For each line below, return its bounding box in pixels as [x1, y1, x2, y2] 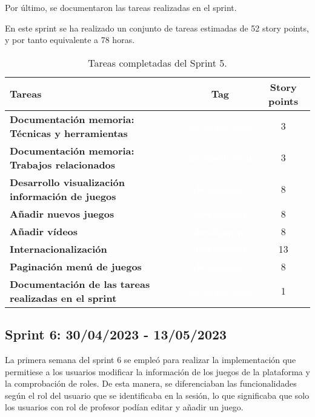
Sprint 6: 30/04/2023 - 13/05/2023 [5, 325, 227, 344]
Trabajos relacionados [10, 157, 116, 172]
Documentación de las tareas [10, 276, 150, 291]
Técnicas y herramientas [10, 125, 128, 140]
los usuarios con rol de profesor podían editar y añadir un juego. [5, 401, 244, 413]
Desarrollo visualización [10, 175, 125, 189]
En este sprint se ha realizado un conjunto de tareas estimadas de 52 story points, [5, 21, 309, 34]
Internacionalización [10, 241, 107, 256]
